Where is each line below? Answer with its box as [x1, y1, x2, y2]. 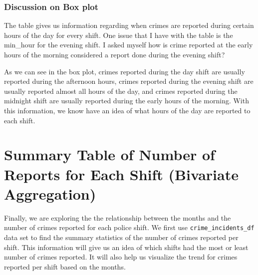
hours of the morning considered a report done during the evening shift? [4, 49, 225, 59]
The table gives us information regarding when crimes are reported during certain [4, 20, 254, 30]
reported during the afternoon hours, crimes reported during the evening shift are [4, 76, 254, 86]
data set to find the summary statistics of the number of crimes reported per [4, 232, 239, 242]
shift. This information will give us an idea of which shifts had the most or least [4, 242, 249, 252]
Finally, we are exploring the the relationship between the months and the [4, 212, 231, 223]
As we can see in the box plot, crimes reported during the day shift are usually [4, 66, 245, 76]
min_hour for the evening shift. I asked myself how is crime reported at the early [4, 39, 253, 50]
